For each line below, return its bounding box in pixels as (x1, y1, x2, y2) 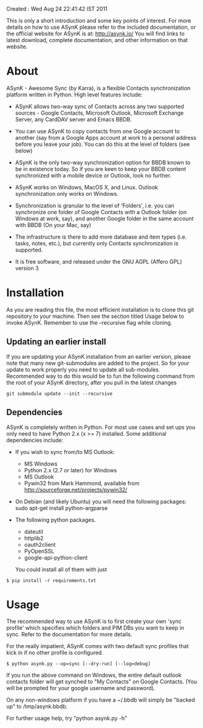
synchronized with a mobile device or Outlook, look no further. (15, 171, 172, 179)
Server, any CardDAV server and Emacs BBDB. (15, 115, 132, 123)
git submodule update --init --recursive (6, 391, 113, 397)
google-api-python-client (24, 553, 88, 561)
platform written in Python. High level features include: (6, 91, 143, 98)
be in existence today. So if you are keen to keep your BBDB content (15, 165, 187, 173)
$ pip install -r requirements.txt (6, 577, 97, 583)
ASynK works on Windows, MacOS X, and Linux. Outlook (15, 183, 158, 191)
